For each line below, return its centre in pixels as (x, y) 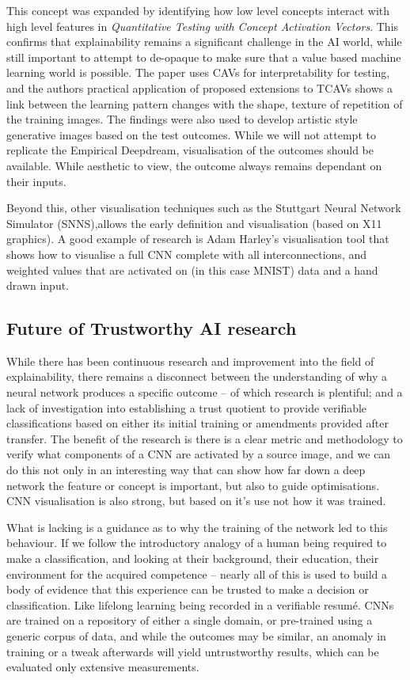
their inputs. (36, 181)
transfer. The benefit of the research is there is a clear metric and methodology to (205, 438)
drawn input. (38, 285)
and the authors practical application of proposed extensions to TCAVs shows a (199, 87)
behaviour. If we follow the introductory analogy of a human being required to (197, 543)
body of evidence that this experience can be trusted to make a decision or (188, 589)
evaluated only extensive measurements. (103, 667)
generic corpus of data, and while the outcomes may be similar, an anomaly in (196, 635)
